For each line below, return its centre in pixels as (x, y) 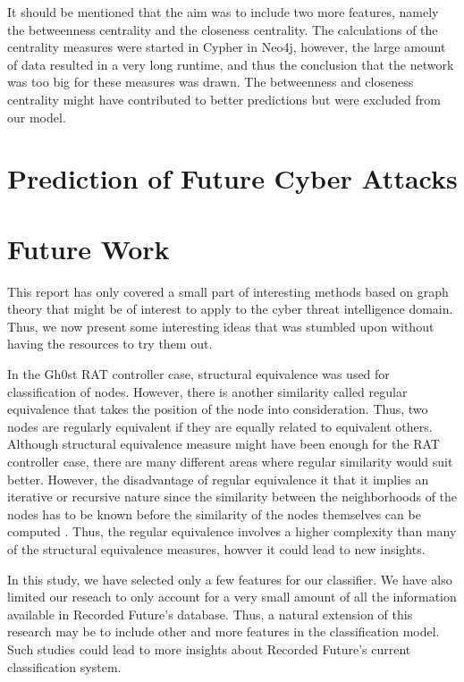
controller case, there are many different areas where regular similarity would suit (230, 461)
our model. (37, 117)
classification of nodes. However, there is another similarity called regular (207, 391)
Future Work (89, 248)
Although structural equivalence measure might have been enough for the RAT (224, 444)
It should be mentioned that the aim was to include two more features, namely (223, 12)
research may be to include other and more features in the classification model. (224, 631)
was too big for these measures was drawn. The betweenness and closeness (211, 82)
